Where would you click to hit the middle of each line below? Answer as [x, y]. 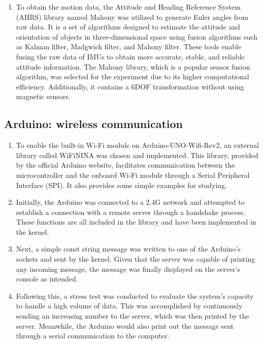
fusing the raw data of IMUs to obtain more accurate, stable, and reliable [130, 56]
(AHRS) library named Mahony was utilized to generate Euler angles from [132, 17]
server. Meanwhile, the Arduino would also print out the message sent [125, 325]
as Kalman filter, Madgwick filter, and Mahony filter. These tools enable [129, 46]
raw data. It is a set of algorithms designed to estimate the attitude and [128, 27]
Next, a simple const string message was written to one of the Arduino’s [128, 249]
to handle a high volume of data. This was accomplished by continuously [129, 306]
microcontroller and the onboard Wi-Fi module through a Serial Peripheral [133, 175]
